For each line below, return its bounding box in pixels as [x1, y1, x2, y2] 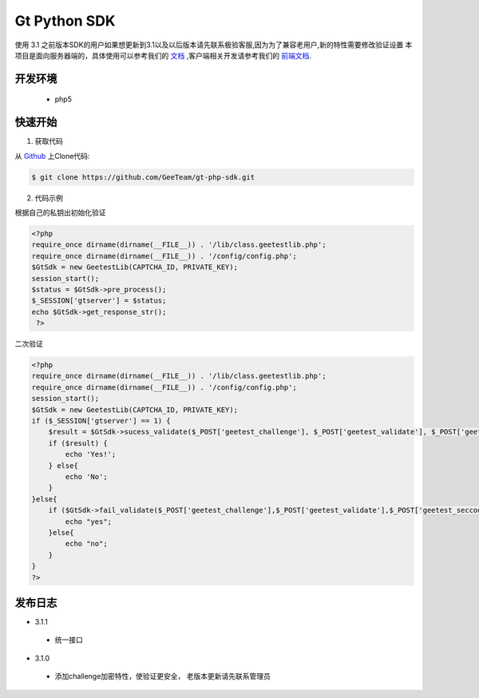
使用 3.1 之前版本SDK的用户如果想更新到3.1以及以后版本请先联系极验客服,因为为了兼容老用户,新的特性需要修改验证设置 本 [14, 40, 413, 50]
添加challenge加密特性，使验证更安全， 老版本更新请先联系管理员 [54, 672, 271, 681]
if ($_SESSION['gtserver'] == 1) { [31, 416, 171, 426]
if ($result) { [48, 438, 108, 447]
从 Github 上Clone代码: [14, 151, 90, 161]
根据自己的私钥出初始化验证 [14, 208, 106, 217]
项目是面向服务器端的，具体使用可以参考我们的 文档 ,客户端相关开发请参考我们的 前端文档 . [14, 50, 311, 60]
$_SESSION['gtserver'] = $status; [31, 296, 167, 305]
